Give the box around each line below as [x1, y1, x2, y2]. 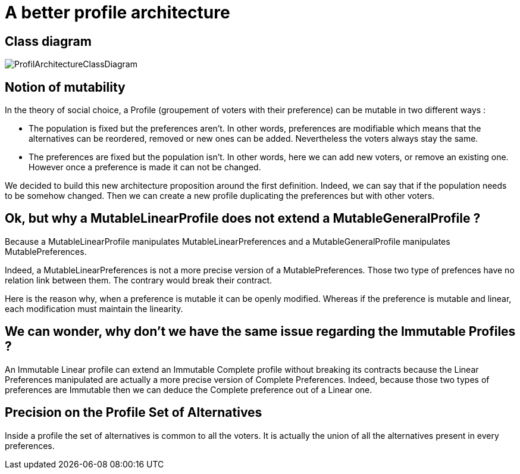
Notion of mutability [5, 79, 126, 95]
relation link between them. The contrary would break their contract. [5, 275, 272, 285]
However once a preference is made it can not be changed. [29, 162, 261, 173]
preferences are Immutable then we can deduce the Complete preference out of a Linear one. [5, 384, 372, 395]
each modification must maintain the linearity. [5, 303, 183, 314]
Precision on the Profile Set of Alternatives [5, 405, 262, 420]
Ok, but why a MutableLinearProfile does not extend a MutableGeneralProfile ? [5, 211, 481, 226]
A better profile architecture [5, 2, 230, 23]
